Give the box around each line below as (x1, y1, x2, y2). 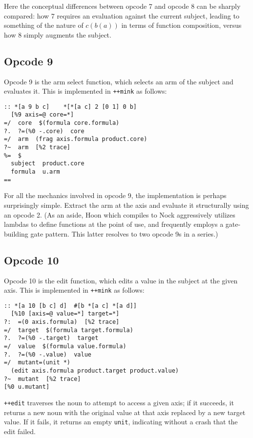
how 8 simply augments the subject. (4, 29, 111, 40)
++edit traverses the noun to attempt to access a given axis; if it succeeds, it (4, 398, 234, 408)
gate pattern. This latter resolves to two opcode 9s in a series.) (30, 228, 218, 239)
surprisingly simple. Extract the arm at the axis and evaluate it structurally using (4, 199, 249, 210)
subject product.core (11, 160, 84, 167)
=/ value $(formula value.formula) (4, 343, 126, 350)
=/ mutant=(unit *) (4, 359, 71, 366)
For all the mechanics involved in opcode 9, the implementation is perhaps (4, 190, 227, 200)
